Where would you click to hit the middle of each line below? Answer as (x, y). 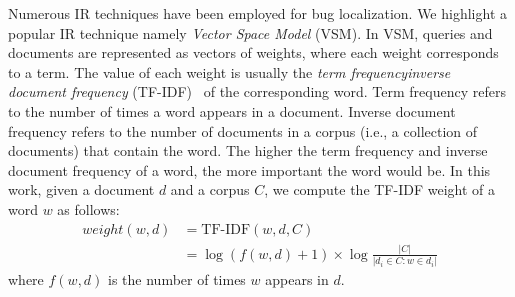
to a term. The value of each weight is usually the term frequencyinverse (229, 71)
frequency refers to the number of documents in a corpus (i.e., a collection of (243, 130)
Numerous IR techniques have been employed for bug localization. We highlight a (257, 13)
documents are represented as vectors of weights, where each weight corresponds (253, 52)
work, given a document (81, 189)
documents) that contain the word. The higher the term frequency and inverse (248, 150)
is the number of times (177, 279)
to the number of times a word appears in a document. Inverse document (232, 110)
